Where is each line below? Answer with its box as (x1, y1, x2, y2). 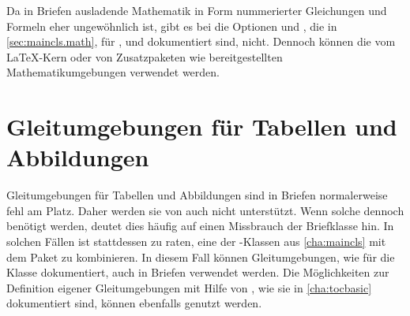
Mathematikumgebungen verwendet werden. (6, 64, 220, 80)
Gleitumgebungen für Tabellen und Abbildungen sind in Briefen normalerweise (6, 187, 388, 203)
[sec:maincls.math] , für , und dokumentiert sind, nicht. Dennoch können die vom (6, 33, 396, 50)
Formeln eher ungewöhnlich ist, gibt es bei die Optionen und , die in (6, 17, 337, 34)
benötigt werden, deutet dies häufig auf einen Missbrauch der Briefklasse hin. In (6, 217, 394, 234)
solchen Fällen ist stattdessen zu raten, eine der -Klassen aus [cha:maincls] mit (6, 233, 386, 250)
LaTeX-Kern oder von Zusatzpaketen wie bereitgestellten (6, 48, 283, 65)
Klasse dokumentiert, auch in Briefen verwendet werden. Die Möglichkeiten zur (6, 264, 389, 281)
